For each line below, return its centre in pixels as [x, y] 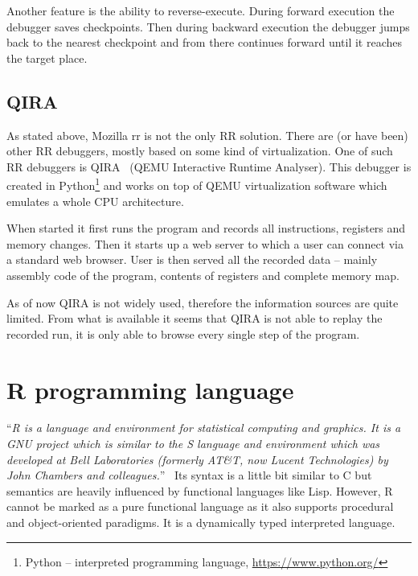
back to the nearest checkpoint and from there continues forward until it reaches [204, 42]
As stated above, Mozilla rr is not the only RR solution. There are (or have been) [207, 135]
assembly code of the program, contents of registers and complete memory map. [203, 275]
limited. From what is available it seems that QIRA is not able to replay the [195, 318]
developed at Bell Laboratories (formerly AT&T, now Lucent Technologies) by [197, 459]
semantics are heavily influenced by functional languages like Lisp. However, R [200, 490]
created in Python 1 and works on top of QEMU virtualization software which [197, 184]
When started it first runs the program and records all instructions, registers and [206, 228]
